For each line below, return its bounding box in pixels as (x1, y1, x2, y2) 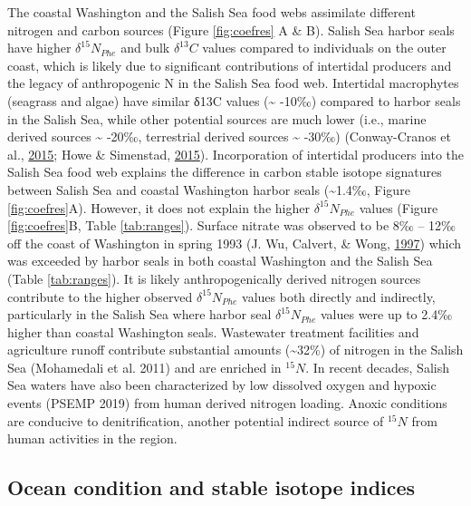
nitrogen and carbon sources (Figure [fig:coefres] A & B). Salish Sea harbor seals (7, 20, 455, 39)
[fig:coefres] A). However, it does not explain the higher (7, 198, 310, 217)
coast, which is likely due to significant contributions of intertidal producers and (7, 55, 452, 74)
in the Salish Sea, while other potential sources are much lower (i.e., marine (7, 109, 427, 128)
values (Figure (359, 198, 438, 217)
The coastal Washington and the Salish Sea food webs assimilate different (7, 3, 416, 21)
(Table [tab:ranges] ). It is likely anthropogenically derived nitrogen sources (7, 268, 421, 287)
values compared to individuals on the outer (202, 38, 447, 57)
